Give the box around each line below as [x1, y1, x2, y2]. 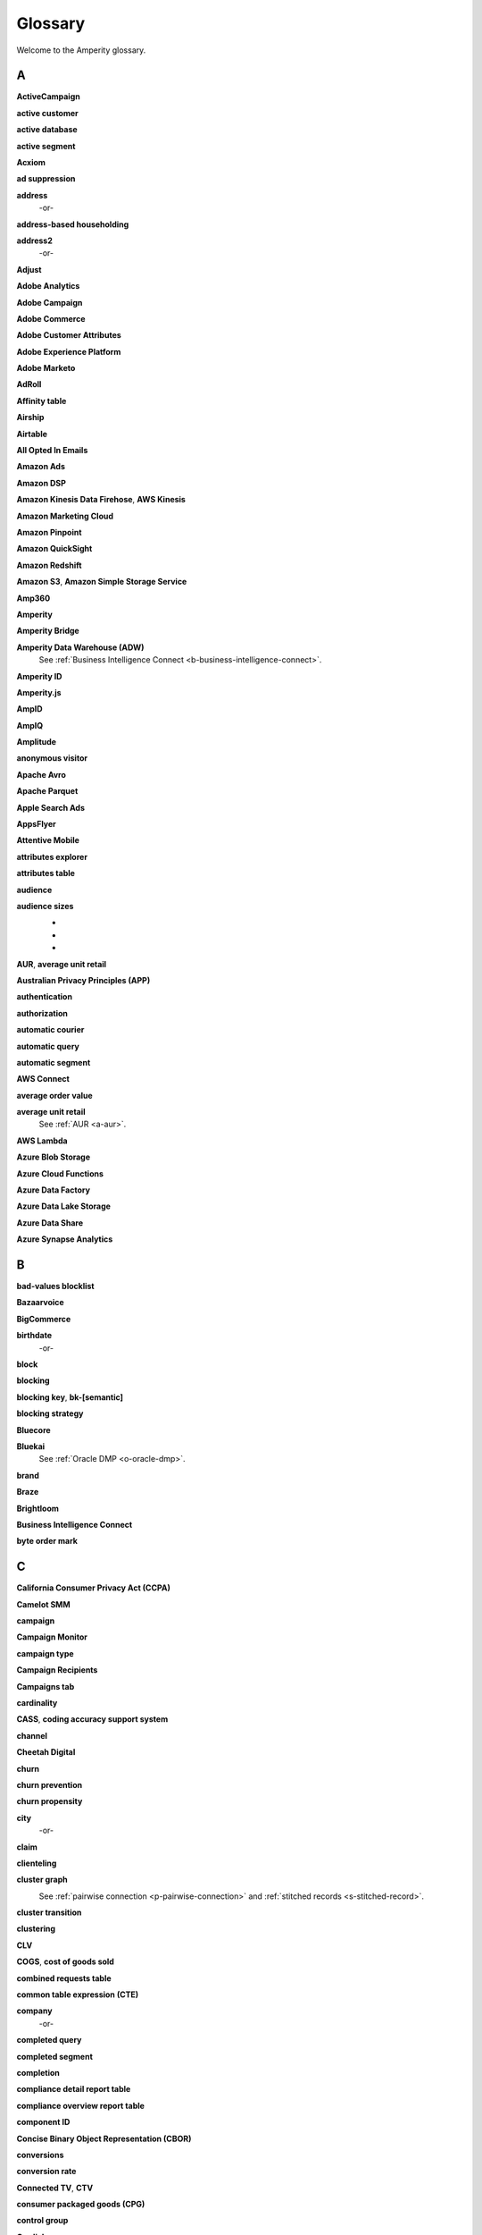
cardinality [16, 1697, 58, 1708]
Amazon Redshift [16, 560, 82, 570]
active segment [16, 140, 76, 151]
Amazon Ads [16, 461, 66, 472]
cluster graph [16, 1874, 68, 1885]
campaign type [16, 1648, 75, 1658]
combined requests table [16, 1972, 112, 1984]
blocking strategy [16, 1408, 84, 1419]
